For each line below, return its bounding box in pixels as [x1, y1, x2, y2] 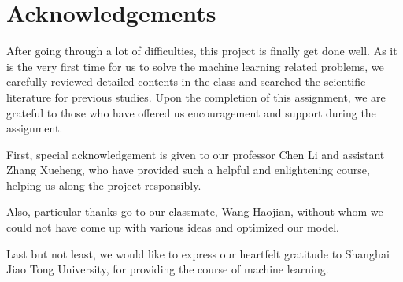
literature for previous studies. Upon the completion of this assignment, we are [6, 88, 386, 105]
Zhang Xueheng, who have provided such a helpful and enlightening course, [6, 161, 370, 178]
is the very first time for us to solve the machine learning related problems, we [6, 58, 384, 74]
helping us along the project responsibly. [6, 176, 201, 193]
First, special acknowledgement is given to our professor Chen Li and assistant [6, 146, 385, 162]
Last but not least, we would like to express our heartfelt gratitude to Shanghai [6, 245, 390, 262]
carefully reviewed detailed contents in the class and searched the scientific [6, 73, 366, 90]
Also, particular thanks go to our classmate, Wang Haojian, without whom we [6, 203, 383, 220]
